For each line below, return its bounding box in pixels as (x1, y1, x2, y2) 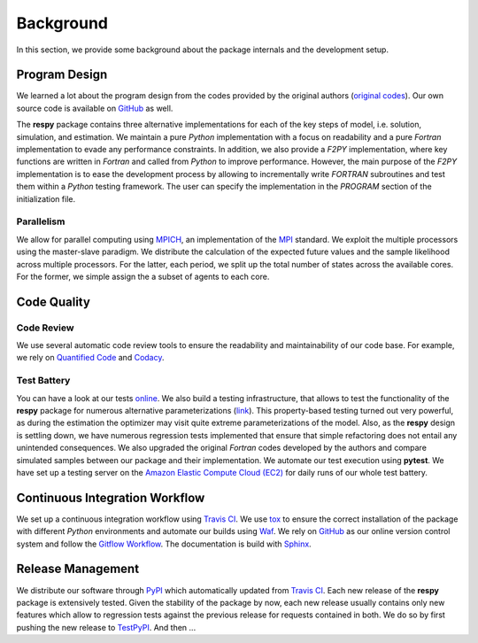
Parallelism (16, 215, 66, 228)
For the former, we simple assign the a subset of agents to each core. (16, 271, 270, 282)
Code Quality (16, 294, 90, 309)
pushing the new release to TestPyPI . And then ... (16, 622, 197, 632)
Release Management (16, 562, 140, 577)
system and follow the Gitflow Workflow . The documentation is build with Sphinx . (16, 538, 312, 549)
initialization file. (16, 193, 75, 204)
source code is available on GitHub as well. (16, 103, 173, 113)
